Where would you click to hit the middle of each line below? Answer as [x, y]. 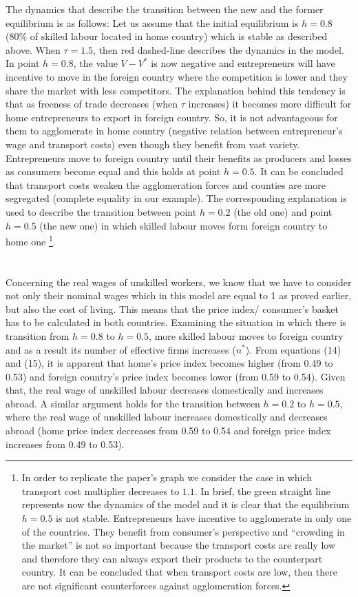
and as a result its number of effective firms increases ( [121, 349]
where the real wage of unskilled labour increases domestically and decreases [167, 417]
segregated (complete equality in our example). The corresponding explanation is [176, 198]
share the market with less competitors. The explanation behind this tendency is [176, 90]
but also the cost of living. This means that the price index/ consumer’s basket [172, 308]
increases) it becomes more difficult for [270, 104]
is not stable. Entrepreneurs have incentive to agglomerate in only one [204, 518]
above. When [33, 49]
